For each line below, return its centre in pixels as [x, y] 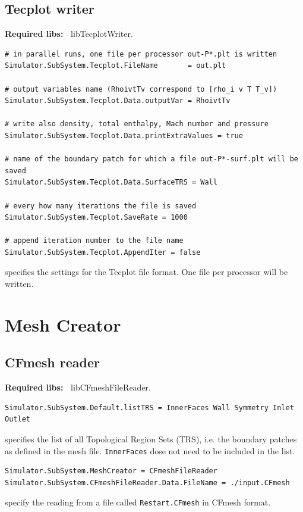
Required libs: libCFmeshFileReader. [78, 387]
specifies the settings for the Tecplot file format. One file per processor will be [146, 272]
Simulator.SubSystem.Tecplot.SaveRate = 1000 [96, 218]
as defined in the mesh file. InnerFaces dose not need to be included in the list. [150, 450]
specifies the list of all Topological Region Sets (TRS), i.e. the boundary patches [151, 439]
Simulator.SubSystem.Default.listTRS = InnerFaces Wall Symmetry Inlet [149, 408]
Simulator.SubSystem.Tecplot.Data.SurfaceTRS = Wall [111, 182]
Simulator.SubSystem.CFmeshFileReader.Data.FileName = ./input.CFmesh [147, 483]
